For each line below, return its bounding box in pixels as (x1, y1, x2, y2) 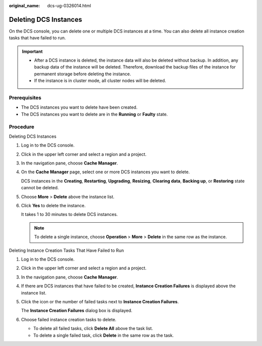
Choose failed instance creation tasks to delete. (21, 316, 116, 322)
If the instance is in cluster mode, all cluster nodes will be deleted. (34, 78, 166, 83)
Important (22, 49, 43, 54)
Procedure (9, 123, 34, 130)
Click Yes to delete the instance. (21, 203, 86, 209)
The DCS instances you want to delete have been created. (21, 104, 138, 110)
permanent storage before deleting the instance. (34, 71, 131, 77)
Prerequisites (9, 95, 41, 101)
